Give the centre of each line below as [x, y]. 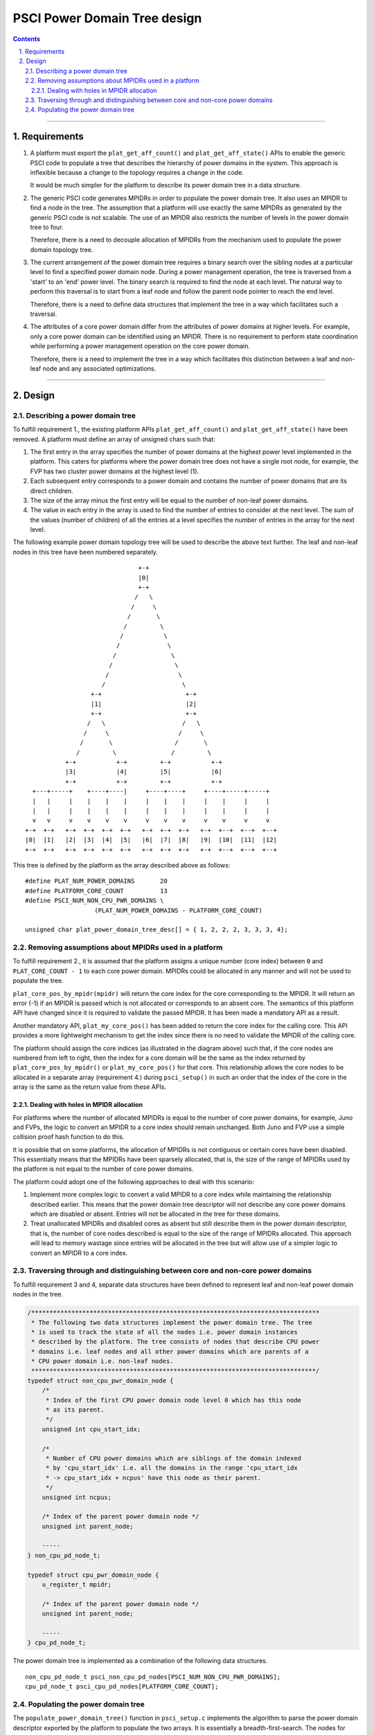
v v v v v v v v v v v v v [151, 820]
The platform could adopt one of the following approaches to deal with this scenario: [133, 1182]
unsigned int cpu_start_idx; [91, 1429]
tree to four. [47, 227]
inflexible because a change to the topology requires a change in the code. [137, 172]
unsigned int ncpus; [77, 1497]
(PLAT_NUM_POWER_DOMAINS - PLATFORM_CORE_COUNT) [178, 910]
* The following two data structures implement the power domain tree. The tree [172, 1322]
